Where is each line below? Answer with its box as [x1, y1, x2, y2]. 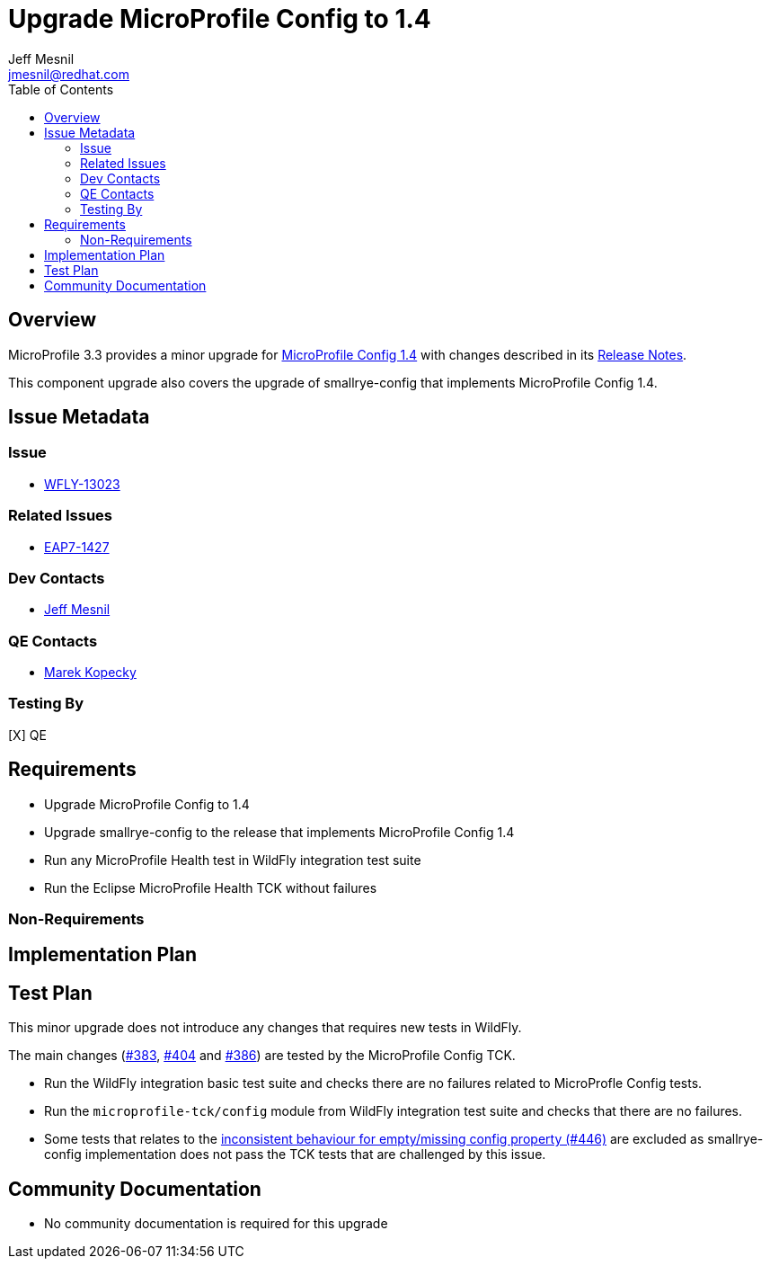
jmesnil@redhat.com [8, 66, 129, 82]
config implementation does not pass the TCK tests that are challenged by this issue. [44, 1146, 546, 1163]
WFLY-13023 [44, 476, 120, 492]
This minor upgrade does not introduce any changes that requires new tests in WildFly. [8, 1020, 522, 1036]
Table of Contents [8, 81, 114, 97]
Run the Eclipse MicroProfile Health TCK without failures [44, 879, 377, 896]
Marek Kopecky [44, 664, 137, 681]
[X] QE [8, 727, 47, 743]
